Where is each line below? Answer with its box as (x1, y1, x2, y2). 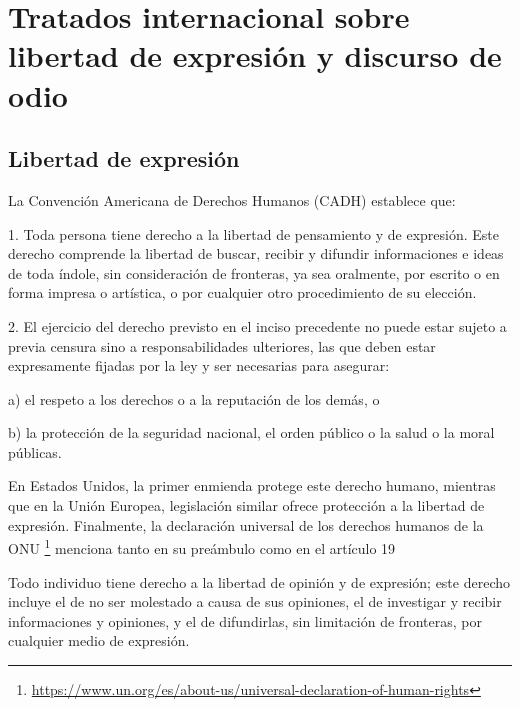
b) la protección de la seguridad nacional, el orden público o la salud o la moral (8, 422, 495, 443)
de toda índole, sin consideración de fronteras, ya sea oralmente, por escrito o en (8, 262, 500, 283)
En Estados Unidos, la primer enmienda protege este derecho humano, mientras (8, 475, 496, 496)
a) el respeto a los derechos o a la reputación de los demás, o (8, 388, 380, 409)
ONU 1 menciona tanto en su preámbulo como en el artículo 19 (8, 535, 396, 558)
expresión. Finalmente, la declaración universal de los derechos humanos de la (8, 514, 484, 535)
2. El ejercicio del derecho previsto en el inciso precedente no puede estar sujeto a (8, 315, 507, 336)
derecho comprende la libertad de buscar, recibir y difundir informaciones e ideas (8, 243, 504, 264)
